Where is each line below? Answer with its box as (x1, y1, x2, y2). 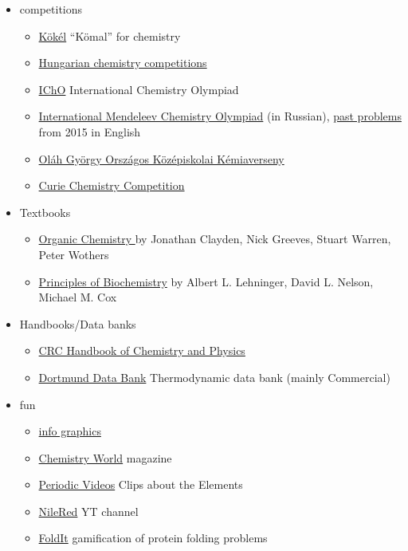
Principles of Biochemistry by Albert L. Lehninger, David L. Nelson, (38, 273, 374, 289)
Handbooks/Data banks (19, 315, 136, 332)
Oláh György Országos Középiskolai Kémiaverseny (38, 150, 284, 167)
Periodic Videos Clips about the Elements (38, 476, 243, 493)
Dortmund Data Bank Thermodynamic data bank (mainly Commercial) (38, 368, 390, 385)
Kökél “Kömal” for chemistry (38, 27, 181, 44)
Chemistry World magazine (38, 449, 172, 466)
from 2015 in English (38, 123, 141, 140)
